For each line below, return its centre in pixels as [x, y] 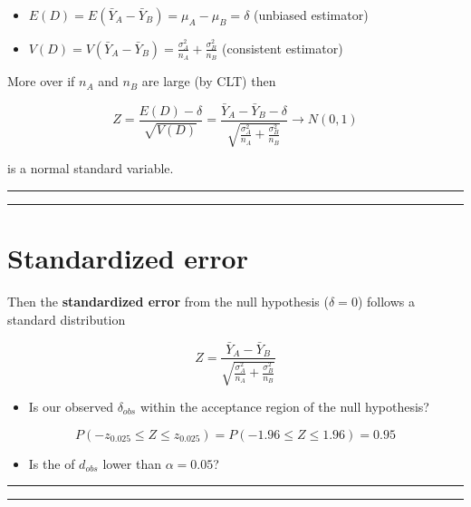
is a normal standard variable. [91, 168]
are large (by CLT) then [209, 81]
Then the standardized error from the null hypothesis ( [168, 302]
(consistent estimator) [282, 48]
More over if [41, 81]
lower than [132, 463]
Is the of [52, 463]
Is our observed [71, 406]
